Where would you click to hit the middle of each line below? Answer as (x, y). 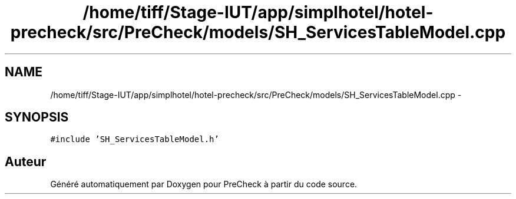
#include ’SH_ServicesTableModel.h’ (135, 139)
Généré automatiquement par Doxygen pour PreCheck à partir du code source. (204, 184)
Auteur (26, 161)
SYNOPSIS (37, 117)
